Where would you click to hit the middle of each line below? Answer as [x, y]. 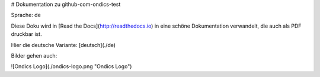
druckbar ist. [26, 34]
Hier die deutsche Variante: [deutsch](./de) [63, 45]
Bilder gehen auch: [34, 55]
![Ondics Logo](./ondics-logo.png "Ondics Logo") [71, 66]
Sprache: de [26, 15]
